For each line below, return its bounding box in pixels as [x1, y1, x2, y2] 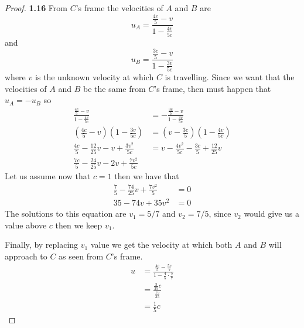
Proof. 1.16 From [5, 2, 67, 13]
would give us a [244, 207, 299, 220]
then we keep [55, 218, 103, 231]
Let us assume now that [5, 170, 91, 182]
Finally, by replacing [5, 238, 78, 251]
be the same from [83, 82, 146, 94]
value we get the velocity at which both [90, 238, 233, 251]
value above [5, 218, 47, 231]
